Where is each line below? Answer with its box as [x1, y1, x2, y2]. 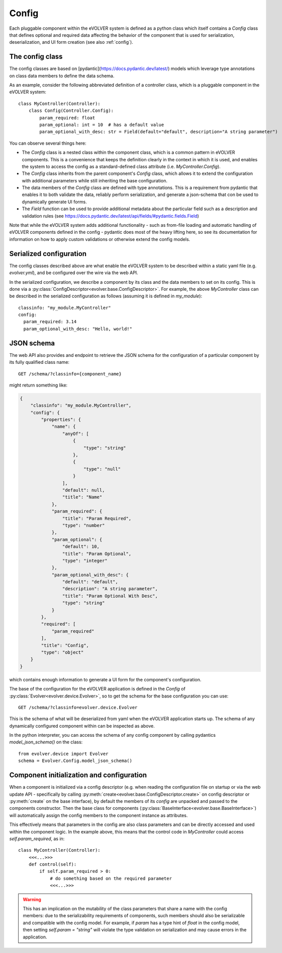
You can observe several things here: [9, 140, 86, 146]
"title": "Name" [62, 494, 103, 500]
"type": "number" [62, 522, 105, 528]
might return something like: [9, 382, 68, 388]
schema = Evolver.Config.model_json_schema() [18, 758, 133, 764]
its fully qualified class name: [9, 359, 70, 365]
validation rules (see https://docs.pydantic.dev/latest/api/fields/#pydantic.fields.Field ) [22, 213, 200, 219]
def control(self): [28, 862, 77, 867]
